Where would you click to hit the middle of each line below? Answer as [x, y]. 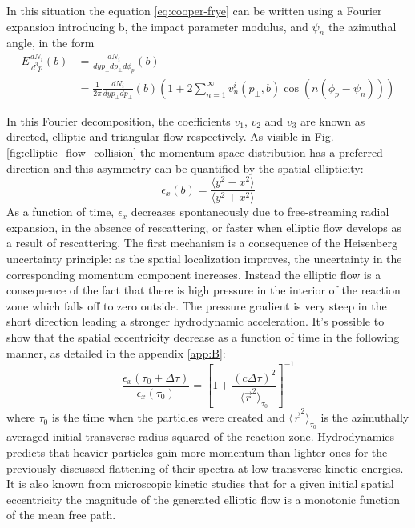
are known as [332, 120]
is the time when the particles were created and [168, 417]
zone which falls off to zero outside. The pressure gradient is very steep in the [197, 305]
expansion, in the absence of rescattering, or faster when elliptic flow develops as [204, 227]
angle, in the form [50, 43]
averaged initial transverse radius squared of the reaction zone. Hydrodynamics [201, 436]
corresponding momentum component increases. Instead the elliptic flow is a [194, 274]
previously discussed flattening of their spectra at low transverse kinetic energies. [205, 468]
